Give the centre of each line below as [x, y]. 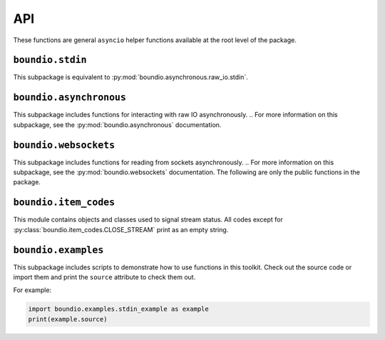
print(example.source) [68, 319]
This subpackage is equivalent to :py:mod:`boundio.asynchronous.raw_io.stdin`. [131, 77]
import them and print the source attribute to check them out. [104, 277]
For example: [32, 290]
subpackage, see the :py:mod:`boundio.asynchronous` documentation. [117, 124]
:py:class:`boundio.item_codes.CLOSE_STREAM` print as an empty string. [121, 229]
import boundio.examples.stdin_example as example [119, 309]
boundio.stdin [50, 60]
